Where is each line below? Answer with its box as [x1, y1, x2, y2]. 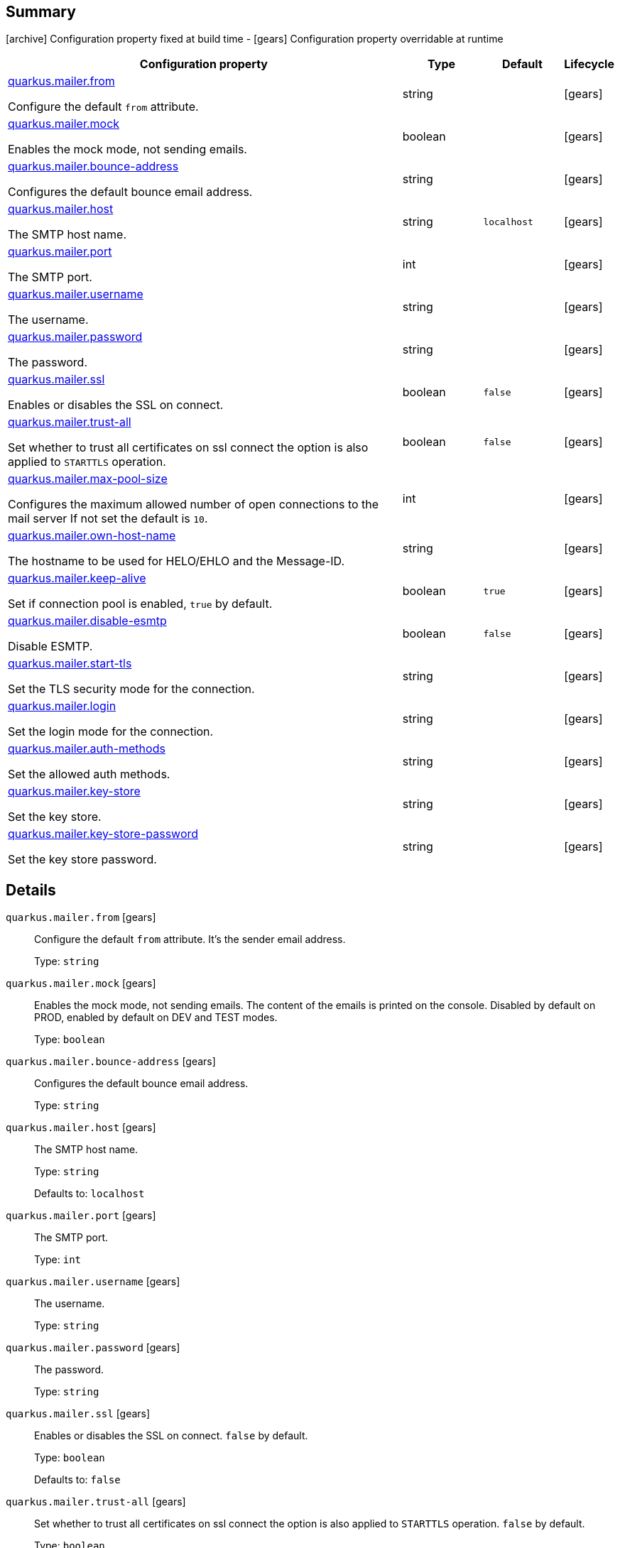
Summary [6, 3, 76, 21]
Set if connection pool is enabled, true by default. [8, 596, 273, 611]
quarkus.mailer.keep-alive [8, 571, 146, 586]
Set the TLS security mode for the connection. [8, 682, 255, 697]
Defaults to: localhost [34, 1187, 145, 1200]
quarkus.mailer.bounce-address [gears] [6, 1055, 216, 1068]
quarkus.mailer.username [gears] [6, 1275, 180, 1288]
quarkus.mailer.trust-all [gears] [6, 1495, 186, 1508]
